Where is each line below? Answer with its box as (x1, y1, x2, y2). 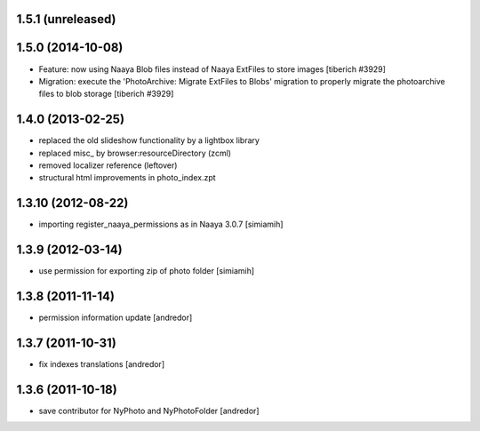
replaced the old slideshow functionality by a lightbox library (38, 135, 260, 146)
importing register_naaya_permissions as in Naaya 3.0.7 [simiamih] (38, 219, 284, 230)
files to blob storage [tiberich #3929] (38, 89, 174, 100)
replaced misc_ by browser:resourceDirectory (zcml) (38, 148, 231, 158)
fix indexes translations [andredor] (38, 359, 164, 370)
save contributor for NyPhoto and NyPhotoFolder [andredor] (38, 405, 260, 416)
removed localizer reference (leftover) (38, 160, 178, 171)
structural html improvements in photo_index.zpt (38, 172, 217, 183)
